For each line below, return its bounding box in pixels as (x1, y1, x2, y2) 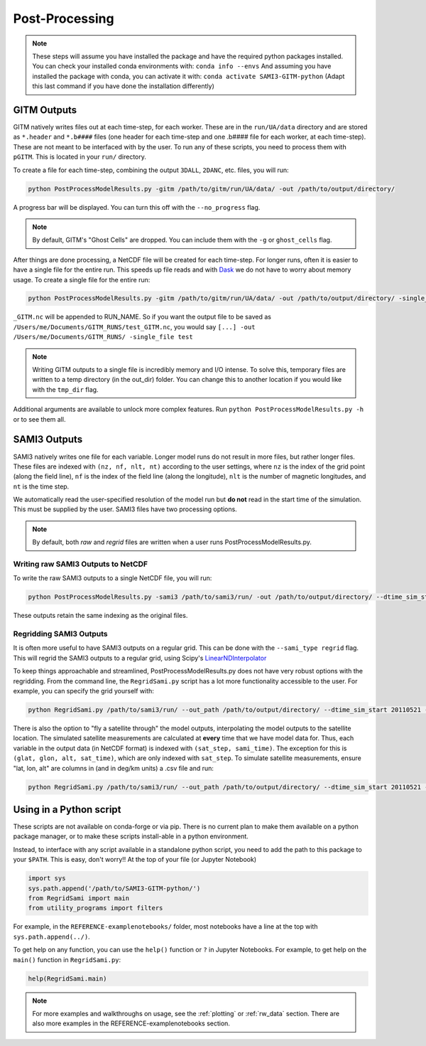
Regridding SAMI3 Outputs (13, 629, 108, 639)
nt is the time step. (13, 482, 70, 491)
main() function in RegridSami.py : (13, 955, 121, 964)
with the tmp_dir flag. (32, 385, 99, 394)
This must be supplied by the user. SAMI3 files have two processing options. (13, 505, 237, 513)
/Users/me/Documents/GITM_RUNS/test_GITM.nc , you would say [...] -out (13, 322, 256, 331)
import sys (28, 875, 66, 882)
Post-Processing (13, 11, 114, 26)
